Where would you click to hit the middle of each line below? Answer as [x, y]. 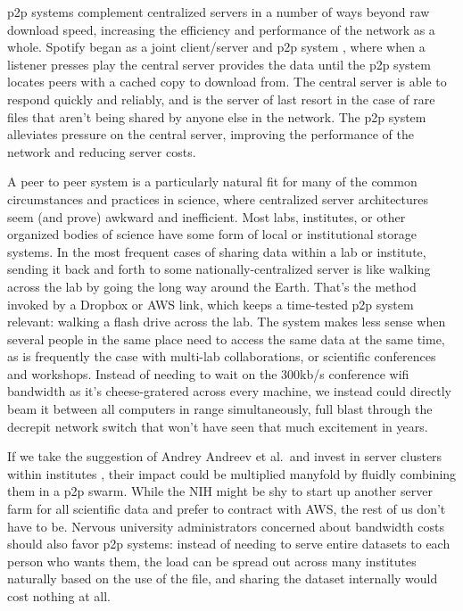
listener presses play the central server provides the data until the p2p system [219, 64]
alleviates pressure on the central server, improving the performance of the [211, 134]
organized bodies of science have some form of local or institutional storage [212, 234]
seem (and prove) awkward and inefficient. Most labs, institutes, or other [207, 216]
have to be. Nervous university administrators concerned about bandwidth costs [226, 526]
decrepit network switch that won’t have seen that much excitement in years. [218, 426]
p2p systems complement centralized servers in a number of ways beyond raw [219, 12]
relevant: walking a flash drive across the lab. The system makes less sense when [227, 322]
